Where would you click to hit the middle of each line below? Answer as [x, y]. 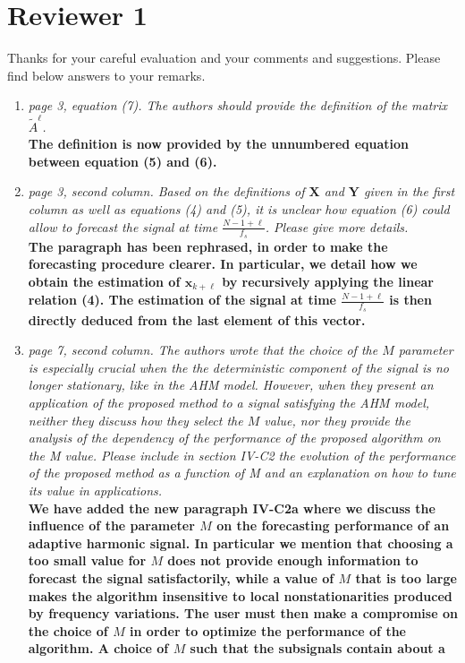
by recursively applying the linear [328, 282]
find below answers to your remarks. [106, 75]
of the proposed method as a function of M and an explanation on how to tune [242, 473]
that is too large [406, 578]
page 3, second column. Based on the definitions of [166, 191]
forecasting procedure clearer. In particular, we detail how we [223, 264]
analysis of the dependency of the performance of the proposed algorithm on [234, 438]
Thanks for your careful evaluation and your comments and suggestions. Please [224, 58]
